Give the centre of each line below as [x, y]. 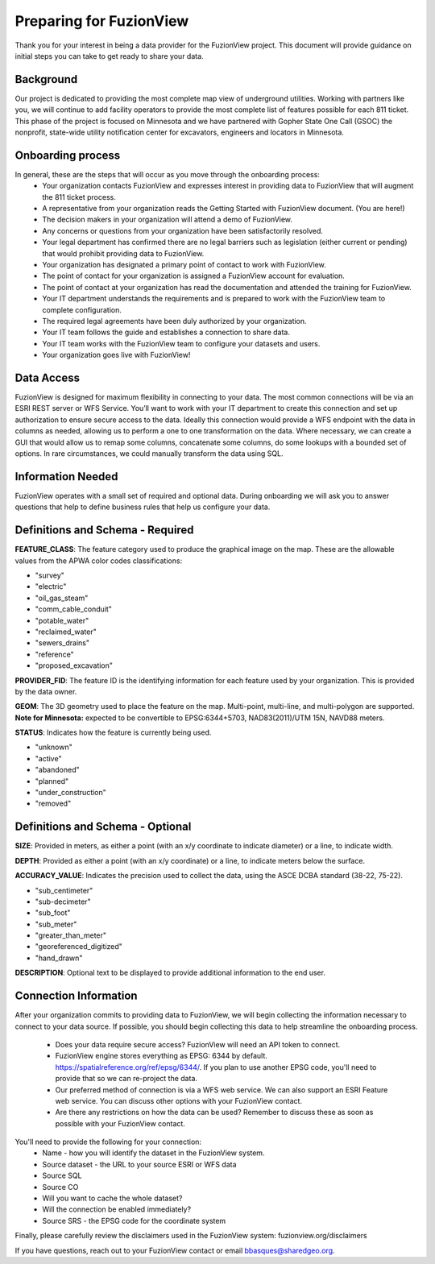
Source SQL [62, 1175]
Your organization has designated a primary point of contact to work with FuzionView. [184, 265]
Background [46, 79]
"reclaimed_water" [66, 632]
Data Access [48, 377]
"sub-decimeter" [63, 901]
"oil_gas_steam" [62, 598]
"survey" [50, 575]
